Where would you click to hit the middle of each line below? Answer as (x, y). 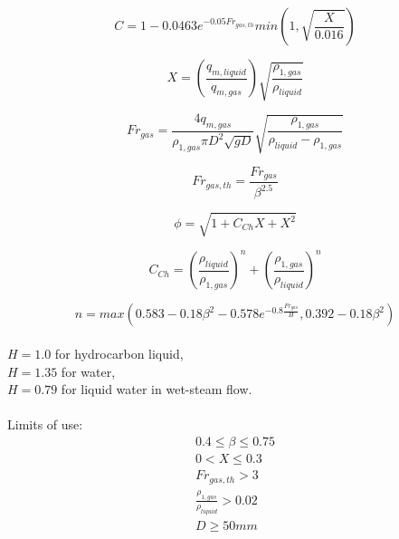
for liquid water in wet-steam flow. (157, 389)
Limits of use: (45, 424)
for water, (88, 371)
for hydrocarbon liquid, (119, 354)
